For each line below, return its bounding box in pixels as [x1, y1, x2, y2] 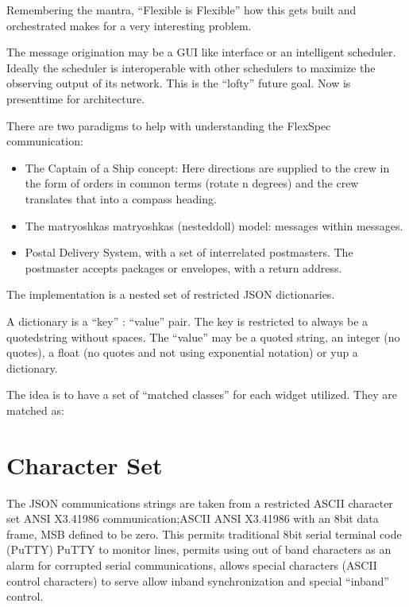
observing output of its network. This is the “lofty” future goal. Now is [6, 75, 351, 91]
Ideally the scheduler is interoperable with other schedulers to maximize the [6, 59, 376, 75]
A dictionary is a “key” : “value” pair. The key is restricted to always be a [6, 312, 368, 329]
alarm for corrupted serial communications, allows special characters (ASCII [6, 556, 377, 573]
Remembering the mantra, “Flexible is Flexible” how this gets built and [6, 2, 357, 17]
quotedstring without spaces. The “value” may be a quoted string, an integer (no [6, 328, 400, 345]
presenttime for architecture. [6, 90, 145, 106]
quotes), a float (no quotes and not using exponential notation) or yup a [6, 344, 358, 361]
